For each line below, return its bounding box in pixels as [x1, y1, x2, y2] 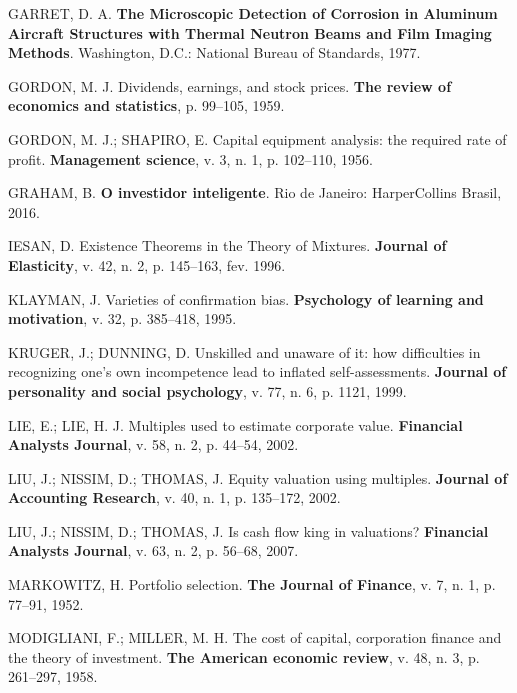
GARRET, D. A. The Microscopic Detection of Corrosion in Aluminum [8, 3, 498, 23]
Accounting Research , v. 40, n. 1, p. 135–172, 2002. [8, 487, 341, 508]
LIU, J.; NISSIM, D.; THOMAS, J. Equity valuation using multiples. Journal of [8, 467, 508, 488]
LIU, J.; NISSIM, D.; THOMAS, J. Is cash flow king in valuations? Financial [8, 520, 489, 541]
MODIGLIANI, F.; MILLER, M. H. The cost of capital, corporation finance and [8, 627, 502, 648]
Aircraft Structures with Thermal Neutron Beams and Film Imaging [8, 22, 492, 43]
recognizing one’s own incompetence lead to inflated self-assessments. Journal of [8, 361, 507, 382]
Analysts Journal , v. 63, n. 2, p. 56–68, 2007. [8, 540, 299, 561]
